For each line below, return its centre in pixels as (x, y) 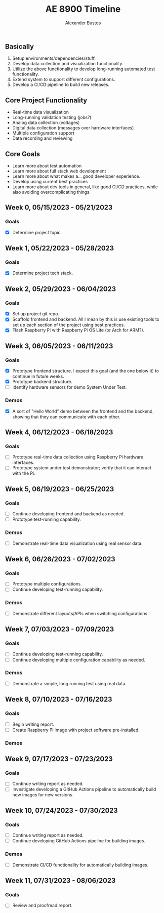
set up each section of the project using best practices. (68, 325)
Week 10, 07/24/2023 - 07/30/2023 (61, 810)
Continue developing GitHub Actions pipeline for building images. (79, 841)
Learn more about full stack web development (59, 171)
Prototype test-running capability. (46, 519)
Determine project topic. (37, 232)
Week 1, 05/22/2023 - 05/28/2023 (60, 248)
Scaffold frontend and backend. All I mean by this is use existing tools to (86, 319)
